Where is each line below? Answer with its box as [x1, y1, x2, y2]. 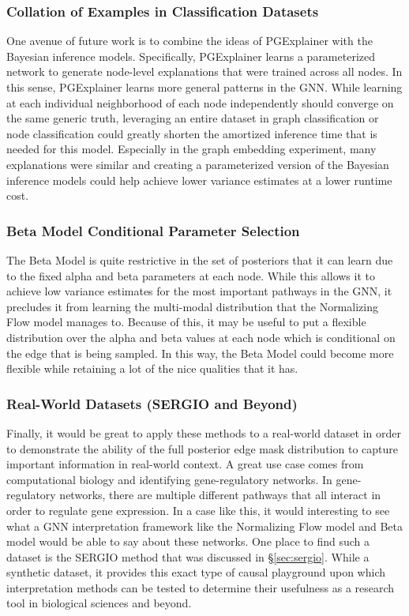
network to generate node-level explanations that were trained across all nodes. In [6, 63, 403, 80]
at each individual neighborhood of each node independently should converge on [6, 94, 394, 111]
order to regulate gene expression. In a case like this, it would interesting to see [6, 501, 390, 518]
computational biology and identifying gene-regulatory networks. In [6, 471, 332, 487]
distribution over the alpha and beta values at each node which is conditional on [6, 329, 396, 345]
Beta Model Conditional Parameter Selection [6, 220, 300, 240]
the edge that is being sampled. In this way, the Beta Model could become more [6, 344, 394, 361]
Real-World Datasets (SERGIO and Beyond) [6, 393, 298, 413]
